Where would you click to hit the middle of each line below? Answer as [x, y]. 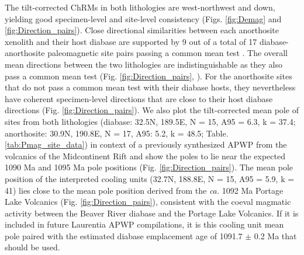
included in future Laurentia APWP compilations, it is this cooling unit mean [144, 224]
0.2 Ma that [275, 235]
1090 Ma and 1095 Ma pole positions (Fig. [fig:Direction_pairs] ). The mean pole [149, 167]
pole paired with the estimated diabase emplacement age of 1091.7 [124, 235]
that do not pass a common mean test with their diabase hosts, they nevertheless [150, 87]
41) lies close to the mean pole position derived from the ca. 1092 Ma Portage [144, 190]
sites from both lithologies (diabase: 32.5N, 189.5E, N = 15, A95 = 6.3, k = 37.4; [150, 121]
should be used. [32, 247]
